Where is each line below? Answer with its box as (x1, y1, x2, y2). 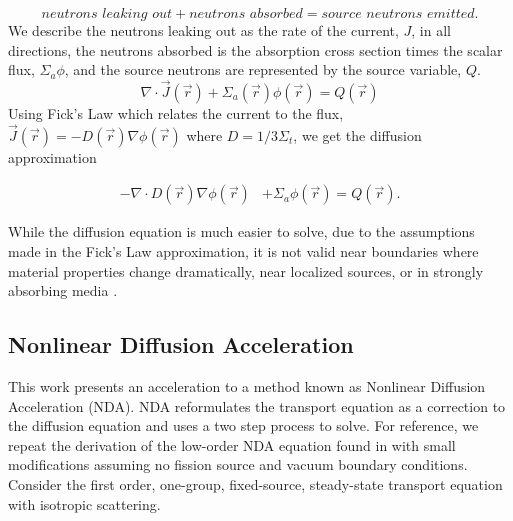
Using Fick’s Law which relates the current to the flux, (8, 103, 344, 123)
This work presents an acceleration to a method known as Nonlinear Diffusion (8, 376, 486, 397)
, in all (411, 20, 451, 40)
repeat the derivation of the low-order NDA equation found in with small (8, 434, 456, 455)
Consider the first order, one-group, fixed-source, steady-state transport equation (8, 473, 503, 494)
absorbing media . (8, 280, 118, 301)
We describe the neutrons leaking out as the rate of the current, (8, 20, 399, 40)
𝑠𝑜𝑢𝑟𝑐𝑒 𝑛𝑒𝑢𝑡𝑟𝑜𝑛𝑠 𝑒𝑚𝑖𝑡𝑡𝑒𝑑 (321, 7, 475, 21)
